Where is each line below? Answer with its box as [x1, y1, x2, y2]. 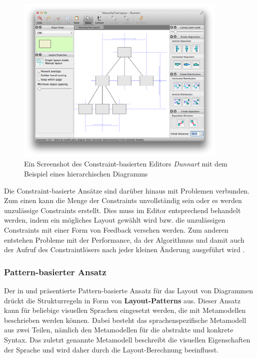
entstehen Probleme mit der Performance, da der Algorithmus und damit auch [4, 234, 244, 245]
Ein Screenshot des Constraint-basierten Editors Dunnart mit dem [24, 158, 227, 169]
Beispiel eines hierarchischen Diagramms [24, 168, 148, 179]
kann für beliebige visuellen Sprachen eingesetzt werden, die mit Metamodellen [4, 305, 246, 315]
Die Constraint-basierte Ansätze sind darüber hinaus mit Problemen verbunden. [4, 185, 250, 196]
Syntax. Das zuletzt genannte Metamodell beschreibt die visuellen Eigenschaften [4, 334, 250, 344]
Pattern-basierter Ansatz [4, 265, 106, 278]
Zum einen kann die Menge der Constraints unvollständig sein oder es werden [4, 195, 242, 206]
